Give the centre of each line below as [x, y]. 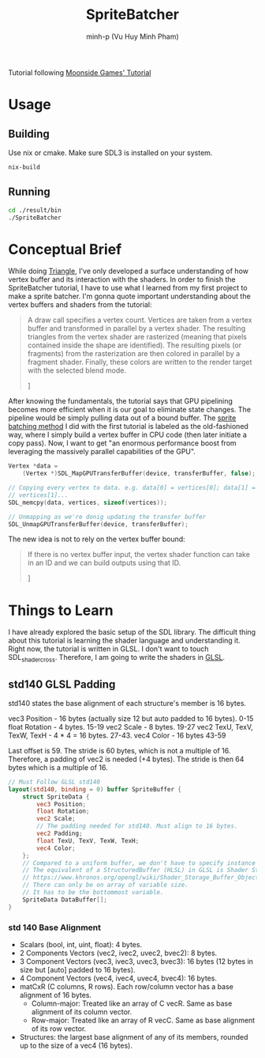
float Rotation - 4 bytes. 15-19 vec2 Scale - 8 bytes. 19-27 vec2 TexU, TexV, [131, 726]
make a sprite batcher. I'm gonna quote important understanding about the [129, 296]
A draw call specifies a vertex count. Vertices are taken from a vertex [140, 320]
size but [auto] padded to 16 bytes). [77, 970]
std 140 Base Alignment [54, 927]
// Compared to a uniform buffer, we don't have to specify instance [139, 863]
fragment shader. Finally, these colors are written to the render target [140, 362]
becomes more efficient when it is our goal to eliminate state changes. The [129, 410]
